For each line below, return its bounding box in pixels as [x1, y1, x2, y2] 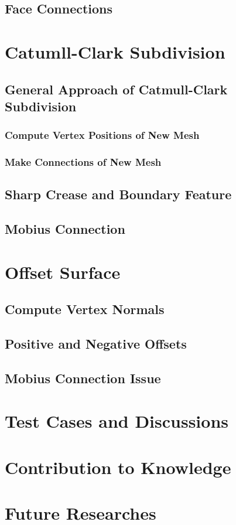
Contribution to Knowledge [5, 455, 231, 479]
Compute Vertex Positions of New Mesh [5, 128, 200, 142]
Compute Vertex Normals [5, 300, 165, 318]
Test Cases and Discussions [5, 409, 229, 433]
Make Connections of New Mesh [5, 155, 162, 169]
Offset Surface [5, 260, 121, 284]
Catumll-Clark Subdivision [5, 39, 225, 63]
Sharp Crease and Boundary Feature [5, 185, 232, 203]
